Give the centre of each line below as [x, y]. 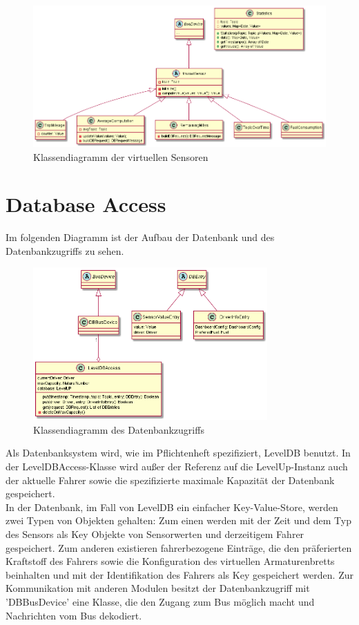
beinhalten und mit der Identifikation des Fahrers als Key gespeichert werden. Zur [179, 574]
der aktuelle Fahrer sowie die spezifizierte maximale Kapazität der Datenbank [170, 480]
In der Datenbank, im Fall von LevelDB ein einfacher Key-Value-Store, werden [172, 507]
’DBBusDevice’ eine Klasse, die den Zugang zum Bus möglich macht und [160, 602]
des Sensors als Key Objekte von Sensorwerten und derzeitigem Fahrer [155, 534]
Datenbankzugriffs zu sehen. [65, 250]
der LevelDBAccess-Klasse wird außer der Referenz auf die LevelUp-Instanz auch [177, 467]
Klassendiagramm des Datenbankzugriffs [119, 429]
